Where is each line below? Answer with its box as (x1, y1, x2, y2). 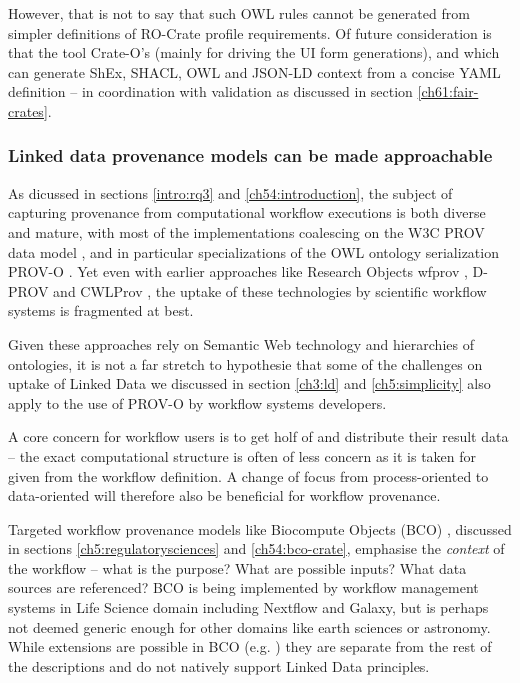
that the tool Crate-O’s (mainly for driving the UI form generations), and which (8, 42, 500, 63)
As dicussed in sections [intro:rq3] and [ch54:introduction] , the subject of (8, 182, 453, 203)
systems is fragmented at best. (8, 300, 194, 321)
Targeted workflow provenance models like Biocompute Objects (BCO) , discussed (8, 518, 512, 539)
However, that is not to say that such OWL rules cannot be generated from (8, 3, 470, 23)
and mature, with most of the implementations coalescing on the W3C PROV (8, 221, 485, 242)
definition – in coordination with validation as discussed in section (8, 81, 413, 102)
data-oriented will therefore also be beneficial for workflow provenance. (8, 485, 441, 506)
